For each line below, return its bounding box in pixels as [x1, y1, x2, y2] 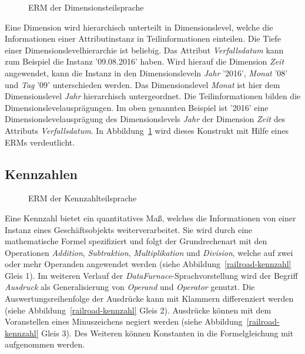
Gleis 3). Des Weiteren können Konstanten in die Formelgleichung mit [41, 326, 294, 339]
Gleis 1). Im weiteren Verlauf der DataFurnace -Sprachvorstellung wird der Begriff [5, 269, 298, 281]
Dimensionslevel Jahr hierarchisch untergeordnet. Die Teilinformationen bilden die [5, 90, 301, 102]
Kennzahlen [5, 164, 78, 183]
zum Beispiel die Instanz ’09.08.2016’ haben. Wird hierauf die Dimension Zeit [5, 55, 284, 68]
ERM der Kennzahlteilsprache [28, 192, 137, 204]
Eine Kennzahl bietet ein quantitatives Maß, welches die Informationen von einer [5, 211, 296, 224]
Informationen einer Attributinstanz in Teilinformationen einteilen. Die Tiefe [5, 32, 281, 45]
